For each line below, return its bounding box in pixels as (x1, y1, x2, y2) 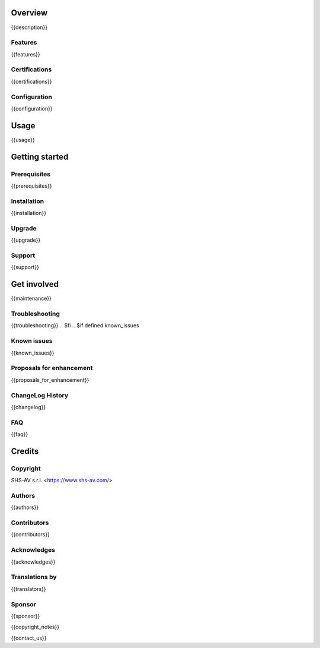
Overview (11, 8, 48, 18)
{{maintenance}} (11, 295, 52, 302)
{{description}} (11, 24, 47, 31)
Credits (11, 446, 39, 456)
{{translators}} (11, 585, 46, 592)
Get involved (11, 279, 59, 289)
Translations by (11, 573, 57, 581)
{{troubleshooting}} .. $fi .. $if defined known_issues (11, 322, 139, 329)
